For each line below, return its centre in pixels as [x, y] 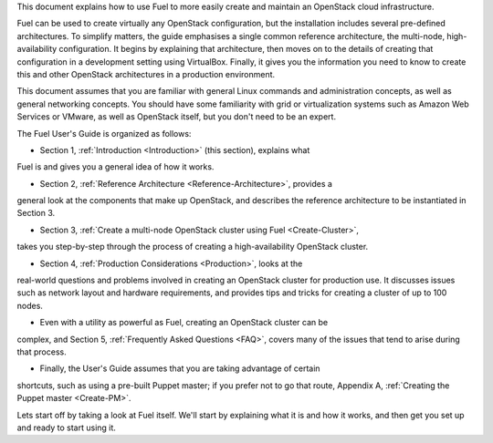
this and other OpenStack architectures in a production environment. [146, 74]
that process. [42, 352]
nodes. [30, 305]
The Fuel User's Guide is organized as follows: [104, 133]
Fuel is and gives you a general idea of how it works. [115, 167]
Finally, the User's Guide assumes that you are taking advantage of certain [180, 368]
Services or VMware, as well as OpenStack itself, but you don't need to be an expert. [177, 117]
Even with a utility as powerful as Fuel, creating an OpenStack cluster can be [184, 323]
